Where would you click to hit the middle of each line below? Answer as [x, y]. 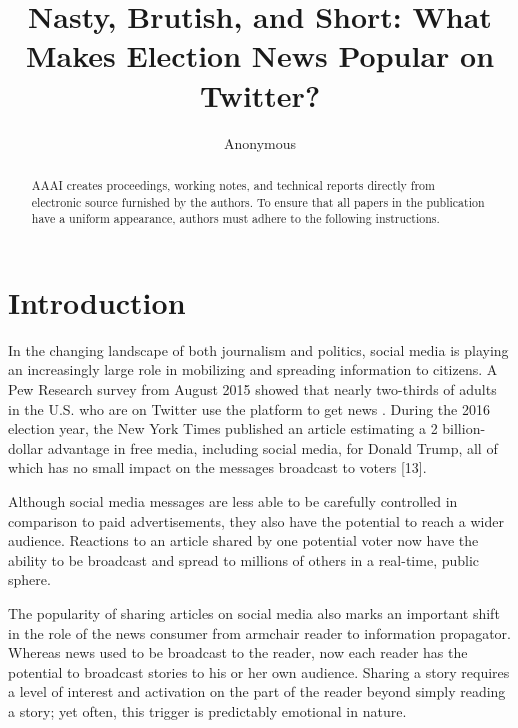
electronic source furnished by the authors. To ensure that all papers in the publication [258, 201]
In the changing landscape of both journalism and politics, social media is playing [258, 349]
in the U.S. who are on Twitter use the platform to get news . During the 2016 [249, 408]
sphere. [29, 579]
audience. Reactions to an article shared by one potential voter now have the [243, 540]
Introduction [97, 301]
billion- [464, 428]
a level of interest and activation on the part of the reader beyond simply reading [257, 691]
